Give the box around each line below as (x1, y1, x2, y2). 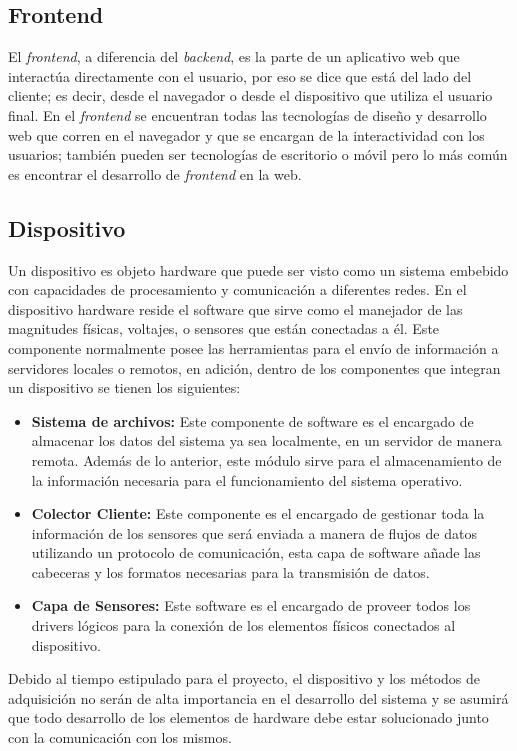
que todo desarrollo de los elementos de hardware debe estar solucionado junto (8, 707, 489, 728)
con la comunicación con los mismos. (8, 727, 232, 748)
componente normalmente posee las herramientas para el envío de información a (8, 337, 499, 358)
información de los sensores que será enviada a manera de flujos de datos (31, 522, 477, 543)
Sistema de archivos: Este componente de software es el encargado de (31, 410, 474, 431)
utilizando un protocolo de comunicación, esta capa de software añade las (31, 542, 481, 563)
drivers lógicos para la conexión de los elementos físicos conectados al (31, 615, 456, 636)
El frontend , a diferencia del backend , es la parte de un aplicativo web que (8, 46, 460, 67)
